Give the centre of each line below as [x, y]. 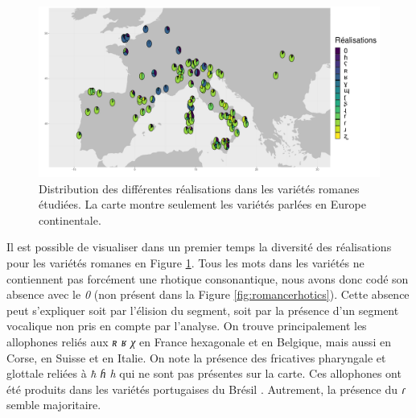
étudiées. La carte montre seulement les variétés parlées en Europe [202, 204]
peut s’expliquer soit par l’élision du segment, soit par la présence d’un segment [203, 310]
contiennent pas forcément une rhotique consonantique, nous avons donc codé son [208, 278]
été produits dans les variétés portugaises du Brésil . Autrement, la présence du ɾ [206, 389]
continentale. [70, 219]
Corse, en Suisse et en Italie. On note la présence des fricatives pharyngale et [196, 357]
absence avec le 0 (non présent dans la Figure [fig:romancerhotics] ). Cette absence [208, 294]
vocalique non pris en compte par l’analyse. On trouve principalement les [187, 326]
